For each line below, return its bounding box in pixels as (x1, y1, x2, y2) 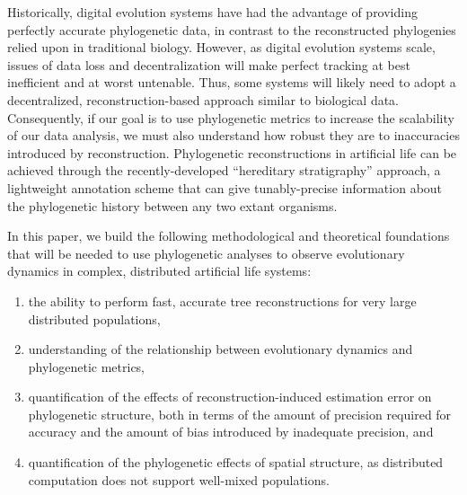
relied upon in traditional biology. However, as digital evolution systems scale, (7, 38, 436, 57)
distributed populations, (28, 309, 161, 328)
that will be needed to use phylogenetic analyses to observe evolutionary (7, 243, 405, 262)
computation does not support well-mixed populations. (28, 470, 330, 489)
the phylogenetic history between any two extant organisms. (7, 196, 338, 215)
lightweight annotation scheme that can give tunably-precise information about (7, 178, 443, 197)
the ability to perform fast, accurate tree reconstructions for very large (28, 291, 417, 310)
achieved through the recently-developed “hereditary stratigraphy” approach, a (7, 161, 441, 180)
